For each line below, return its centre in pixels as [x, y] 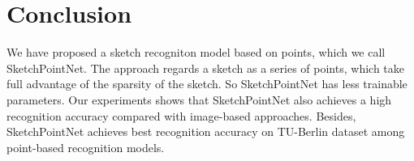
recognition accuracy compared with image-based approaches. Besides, [181, 115]
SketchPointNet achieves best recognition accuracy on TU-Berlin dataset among [206, 131]
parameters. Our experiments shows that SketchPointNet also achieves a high [199, 99]
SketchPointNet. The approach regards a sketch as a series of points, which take [205, 68]
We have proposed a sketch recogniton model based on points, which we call [196, 52]
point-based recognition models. [86, 147]
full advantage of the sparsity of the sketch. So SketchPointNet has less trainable [207, 84]
